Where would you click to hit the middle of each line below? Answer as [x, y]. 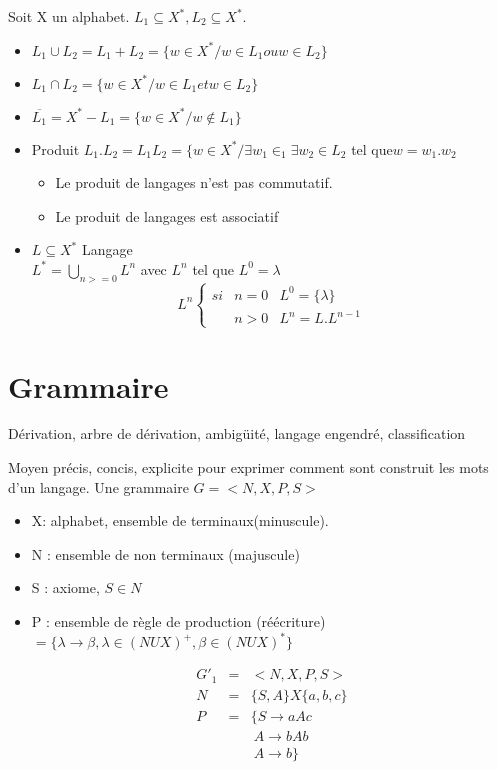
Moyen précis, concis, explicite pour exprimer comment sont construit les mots [248, 467]
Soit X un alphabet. [69, 16]
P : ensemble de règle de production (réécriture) [178, 621]
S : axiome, [65, 587]
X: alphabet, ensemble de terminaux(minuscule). [180, 520]
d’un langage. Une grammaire [98, 486]
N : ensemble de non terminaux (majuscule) [165, 553]
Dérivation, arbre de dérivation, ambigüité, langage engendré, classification [237, 433]
